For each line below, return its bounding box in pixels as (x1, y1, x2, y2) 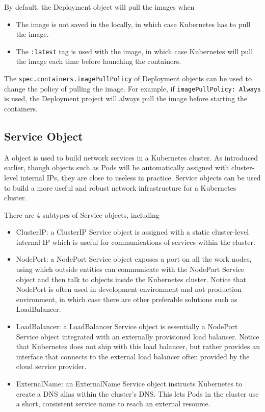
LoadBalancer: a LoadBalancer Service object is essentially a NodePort (16, 321, 238, 332)
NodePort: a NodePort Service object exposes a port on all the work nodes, (16, 254, 252, 264)
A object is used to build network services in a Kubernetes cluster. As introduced (4, 152, 258, 163)
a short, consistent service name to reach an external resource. (16, 398, 210, 409)
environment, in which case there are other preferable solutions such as (16, 293, 237, 304)
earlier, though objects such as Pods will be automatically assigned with (4, 162, 229, 173)
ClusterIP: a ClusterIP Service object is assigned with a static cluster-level (16, 226, 249, 237)
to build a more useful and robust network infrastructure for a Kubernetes (4, 182, 236, 193)
